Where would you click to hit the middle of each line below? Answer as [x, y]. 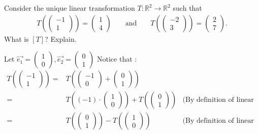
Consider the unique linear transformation [70, 8]
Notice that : [117, 59]
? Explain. [61, 38]
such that [187, 8]
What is [17, 38]
